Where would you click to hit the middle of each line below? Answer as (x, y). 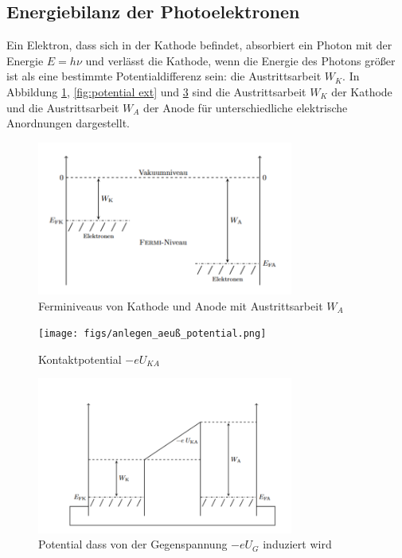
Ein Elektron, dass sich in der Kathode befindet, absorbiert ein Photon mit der (199, 45)
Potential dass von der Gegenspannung (133, 544)
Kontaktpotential (80, 359)
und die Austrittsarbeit (63, 107)
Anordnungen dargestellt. (68, 123)
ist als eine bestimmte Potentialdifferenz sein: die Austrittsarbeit (164, 76)
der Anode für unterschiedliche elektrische (246, 107)
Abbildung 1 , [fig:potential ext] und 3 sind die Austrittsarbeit (156, 91)
